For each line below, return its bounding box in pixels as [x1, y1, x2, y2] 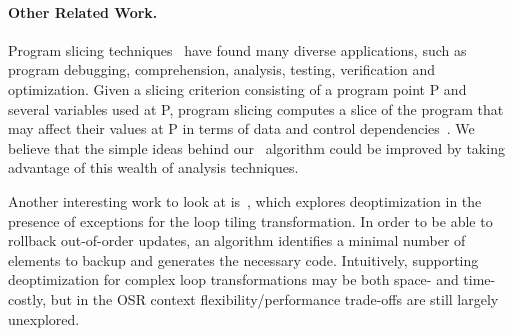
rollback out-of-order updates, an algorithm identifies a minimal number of [8, 230, 466, 251]
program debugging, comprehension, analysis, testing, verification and [8, 59, 436, 80]
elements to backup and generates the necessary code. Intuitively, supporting [8, 249, 479, 270]
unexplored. [8, 308, 80, 329]
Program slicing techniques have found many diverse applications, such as [8, 39, 467, 60]
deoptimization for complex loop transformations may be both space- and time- [8, 269, 496, 290]
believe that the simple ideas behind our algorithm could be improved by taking [8, 137, 505, 158]
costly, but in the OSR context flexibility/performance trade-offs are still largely [8, 288, 499, 309]
